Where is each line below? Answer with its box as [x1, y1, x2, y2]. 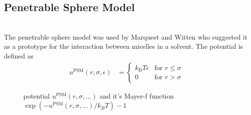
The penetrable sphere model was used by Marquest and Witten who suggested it [4, 31, 248, 42]
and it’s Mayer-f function [99, 90, 174, 101]
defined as [4, 50, 34, 60]
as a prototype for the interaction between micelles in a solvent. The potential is [4, 41, 243, 51]
